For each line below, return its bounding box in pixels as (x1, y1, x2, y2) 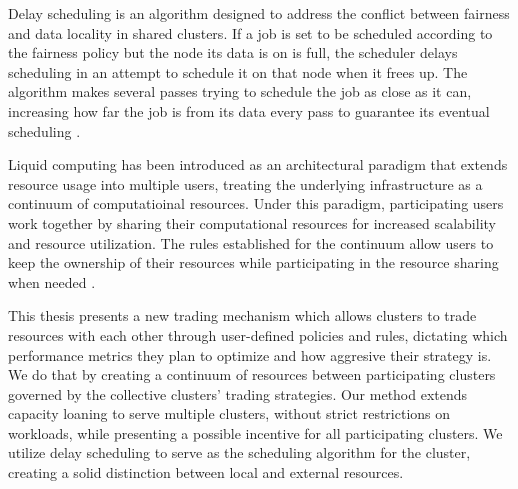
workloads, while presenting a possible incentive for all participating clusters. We (8, 422, 503, 443)
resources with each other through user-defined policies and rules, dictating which (8, 324, 508, 345)
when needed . (8, 271, 96, 292)
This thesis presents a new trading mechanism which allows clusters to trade (8, 305, 477, 326)
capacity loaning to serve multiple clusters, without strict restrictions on (8, 403, 451, 424)
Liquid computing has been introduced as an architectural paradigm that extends (8, 154, 508, 175)
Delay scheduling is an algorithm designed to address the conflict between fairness (8, 3, 510, 23)
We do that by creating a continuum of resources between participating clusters (8, 364, 496, 385)
